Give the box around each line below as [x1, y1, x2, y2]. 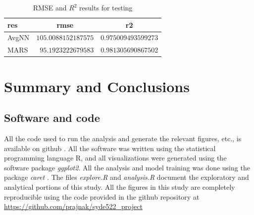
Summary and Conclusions [4, 76, 190, 96]
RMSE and [33, 2, 67, 12]
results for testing [79, 2, 133, 12]
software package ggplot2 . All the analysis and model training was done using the [4, 162, 250, 172]
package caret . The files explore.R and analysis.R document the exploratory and [4, 172, 249, 182]
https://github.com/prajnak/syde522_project [4, 201, 143, 212]
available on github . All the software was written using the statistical [4, 143, 216, 153]
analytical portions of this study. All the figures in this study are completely [4, 181, 235, 192]
